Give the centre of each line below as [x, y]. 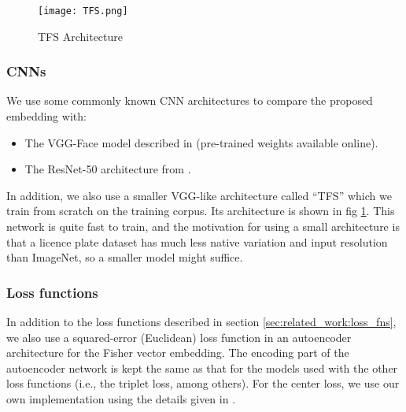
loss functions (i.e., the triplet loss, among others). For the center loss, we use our [203, 383]
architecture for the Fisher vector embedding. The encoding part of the [178, 353]
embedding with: [46, 116]
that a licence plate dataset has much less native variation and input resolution [197, 241]
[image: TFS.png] [83, 11]
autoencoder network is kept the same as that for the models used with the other [202, 367]
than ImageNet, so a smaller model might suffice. [125, 257]
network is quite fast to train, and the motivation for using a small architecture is [203, 226]
